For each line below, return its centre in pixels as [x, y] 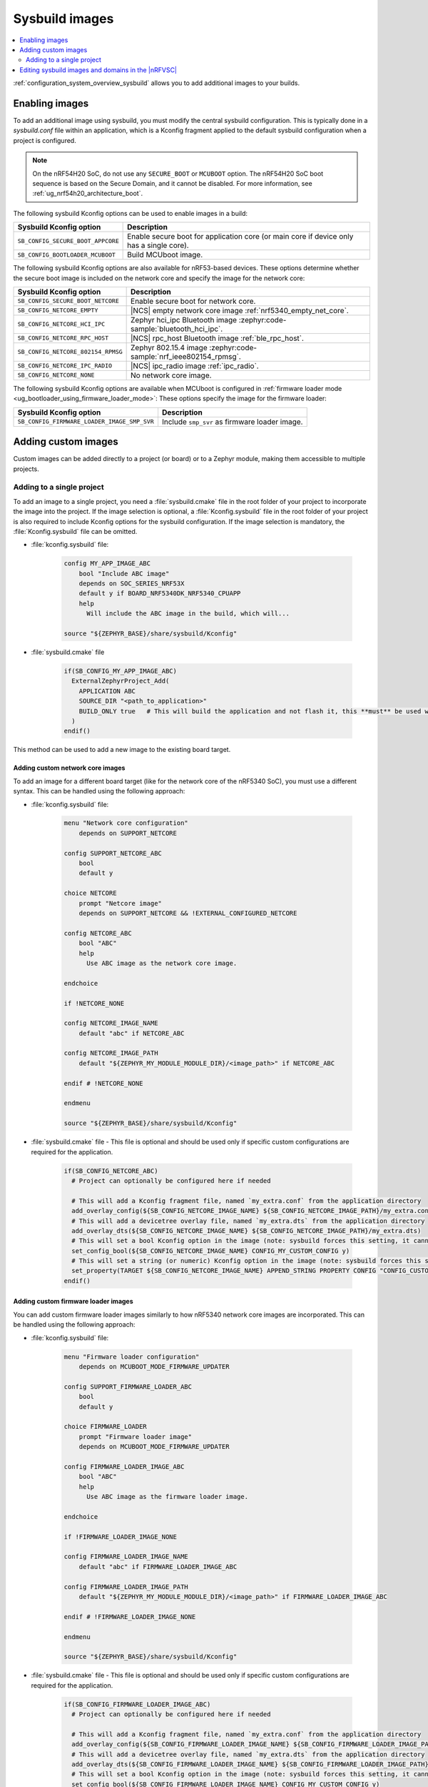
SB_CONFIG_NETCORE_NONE [56, 375]
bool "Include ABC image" [124, 573]
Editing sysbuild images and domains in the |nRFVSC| [98, 70]
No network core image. [171, 375]
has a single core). [158, 245]
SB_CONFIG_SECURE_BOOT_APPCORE [68, 241]
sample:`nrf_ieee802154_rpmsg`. [186, 356]
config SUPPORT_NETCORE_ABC [113, 853]
